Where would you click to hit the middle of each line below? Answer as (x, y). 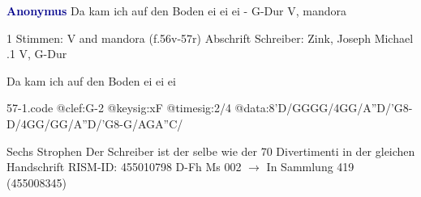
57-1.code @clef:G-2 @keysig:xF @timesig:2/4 (119, 108)
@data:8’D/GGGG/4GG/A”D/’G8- (324, 108)
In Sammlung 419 (310, 167)
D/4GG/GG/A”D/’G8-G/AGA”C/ (95, 123)
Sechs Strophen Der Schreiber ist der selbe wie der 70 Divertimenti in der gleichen (211, 151)
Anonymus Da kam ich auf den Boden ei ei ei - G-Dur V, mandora (176, 10)
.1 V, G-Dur (37, 54)
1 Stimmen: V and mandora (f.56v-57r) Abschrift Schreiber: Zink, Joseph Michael (210, 38)
